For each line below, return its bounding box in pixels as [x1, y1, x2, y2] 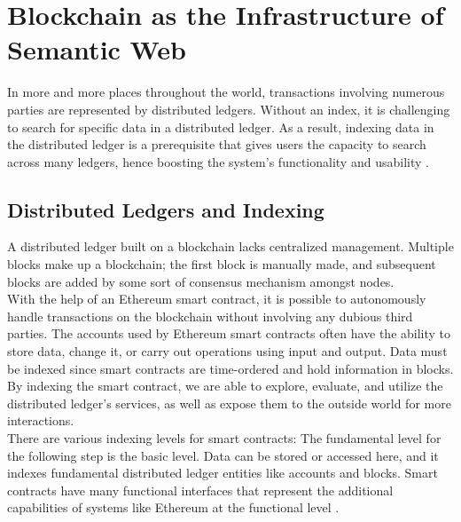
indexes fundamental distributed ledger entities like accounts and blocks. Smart [7, 463, 438, 482]
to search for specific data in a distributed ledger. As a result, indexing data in [7, 117, 434, 136]
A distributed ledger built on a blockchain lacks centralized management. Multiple [7, 237, 454, 256]
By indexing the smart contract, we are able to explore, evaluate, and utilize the [7, 376, 443, 395]
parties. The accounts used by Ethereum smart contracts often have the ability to [7, 324, 451, 343]
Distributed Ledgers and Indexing [7, 195, 324, 223]
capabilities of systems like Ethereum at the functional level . [7, 498, 340, 517]
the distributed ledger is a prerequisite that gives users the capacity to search [7, 135, 426, 154]
